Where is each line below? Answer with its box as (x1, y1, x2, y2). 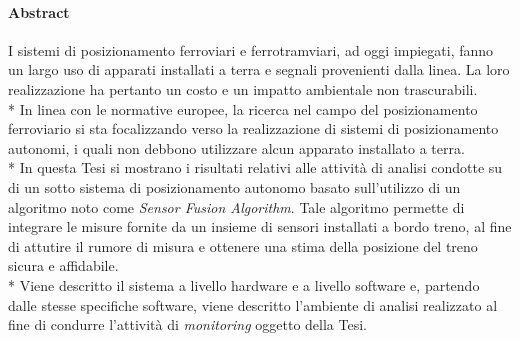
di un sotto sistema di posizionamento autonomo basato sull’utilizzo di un (8, 176, 461, 197)
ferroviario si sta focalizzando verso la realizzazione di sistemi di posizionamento (8, 118, 499, 139)
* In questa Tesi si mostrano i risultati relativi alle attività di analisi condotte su (8, 157, 503, 178)
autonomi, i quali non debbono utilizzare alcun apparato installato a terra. (8, 137, 465, 158)
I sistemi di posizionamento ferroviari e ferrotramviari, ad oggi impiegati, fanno (8, 39, 494, 60)
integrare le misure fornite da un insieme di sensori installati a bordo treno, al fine (8, 216, 512, 237)
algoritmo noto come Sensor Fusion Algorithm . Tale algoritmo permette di (8, 196, 465, 217)
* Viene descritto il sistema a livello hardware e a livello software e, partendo (8, 274, 480, 295)
